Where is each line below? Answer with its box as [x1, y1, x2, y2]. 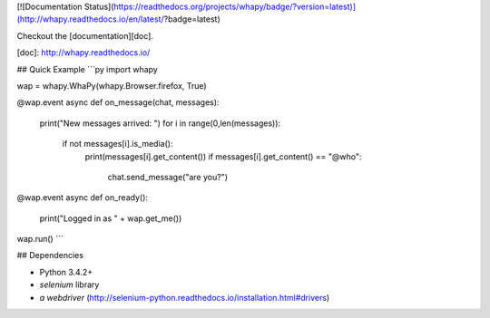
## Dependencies [16, 250, 83, 261]
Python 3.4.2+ [39, 266, 93, 277]
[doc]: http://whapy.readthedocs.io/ [16, 47, 151, 58]
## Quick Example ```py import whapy [16, 63, 158, 74]
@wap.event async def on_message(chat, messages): [16, 97, 220, 108]
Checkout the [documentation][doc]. [16, 30, 154, 41]
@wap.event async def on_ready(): [16, 192, 149, 203]
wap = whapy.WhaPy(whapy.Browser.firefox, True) [16, 80, 208, 91]
